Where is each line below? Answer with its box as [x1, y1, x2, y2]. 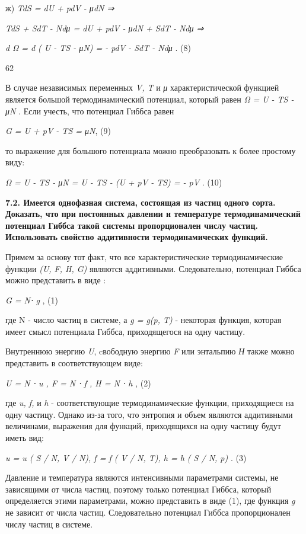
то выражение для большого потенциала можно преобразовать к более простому [5, 144, 296, 156]
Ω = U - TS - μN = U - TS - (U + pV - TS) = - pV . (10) [5, 175, 222, 188]
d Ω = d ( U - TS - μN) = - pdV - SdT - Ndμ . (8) [5, 41, 191, 54]
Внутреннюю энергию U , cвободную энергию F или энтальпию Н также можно [5, 345, 295, 357]
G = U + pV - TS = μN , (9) [5, 124, 111, 137]
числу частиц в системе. [5, 517, 93, 530]
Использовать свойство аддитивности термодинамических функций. [5, 231, 268, 243]
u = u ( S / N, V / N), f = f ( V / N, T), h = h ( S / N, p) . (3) [5, 451, 247, 463]
